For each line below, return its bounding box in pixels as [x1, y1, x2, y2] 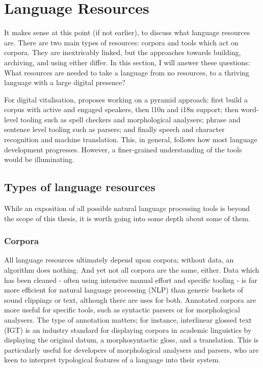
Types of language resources [4, 179, 155, 195]
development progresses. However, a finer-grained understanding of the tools [4, 144, 242, 154]
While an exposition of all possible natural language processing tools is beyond [4, 203, 250, 214]
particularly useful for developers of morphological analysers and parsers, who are [4, 344, 259, 355]
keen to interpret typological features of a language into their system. [4, 354, 221, 365]
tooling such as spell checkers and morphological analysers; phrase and [20, 114, 241, 124]
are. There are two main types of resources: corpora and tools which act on [4, 37, 239, 47]
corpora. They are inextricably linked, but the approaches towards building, [4, 47, 241, 58]
